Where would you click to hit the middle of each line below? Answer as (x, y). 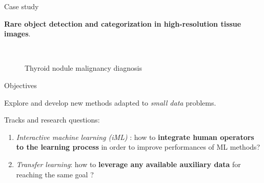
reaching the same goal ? (55, 174)
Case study (22, 6)
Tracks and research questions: (52, 120)
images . (17, 34)
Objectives (21, 85)
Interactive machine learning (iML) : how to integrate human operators (135, 137)
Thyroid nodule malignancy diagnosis (83, 68)
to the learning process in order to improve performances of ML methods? (138, 147)
